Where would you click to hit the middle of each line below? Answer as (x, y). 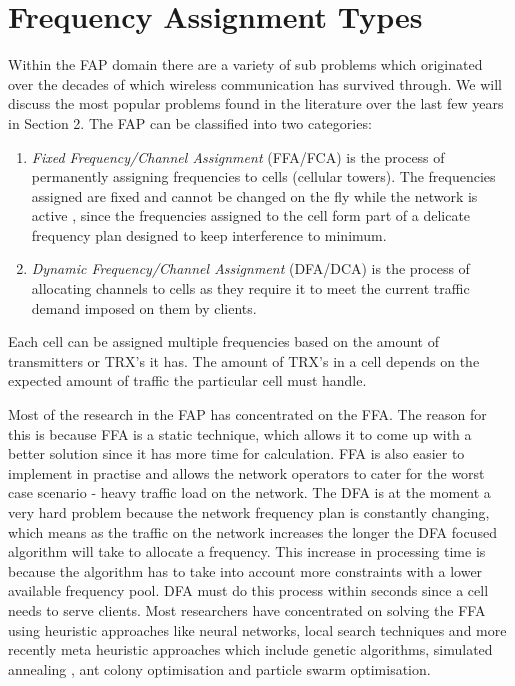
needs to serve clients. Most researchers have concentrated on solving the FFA (247, 609)
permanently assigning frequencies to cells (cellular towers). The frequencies (263, 176)
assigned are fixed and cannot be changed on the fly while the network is (254, 195)
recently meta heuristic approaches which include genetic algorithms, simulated (250, 649)
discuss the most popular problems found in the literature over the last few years (256, 103)
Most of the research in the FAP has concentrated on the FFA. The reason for (247, 414)
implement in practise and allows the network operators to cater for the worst (246, 472)
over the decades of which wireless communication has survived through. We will (255, 83)
